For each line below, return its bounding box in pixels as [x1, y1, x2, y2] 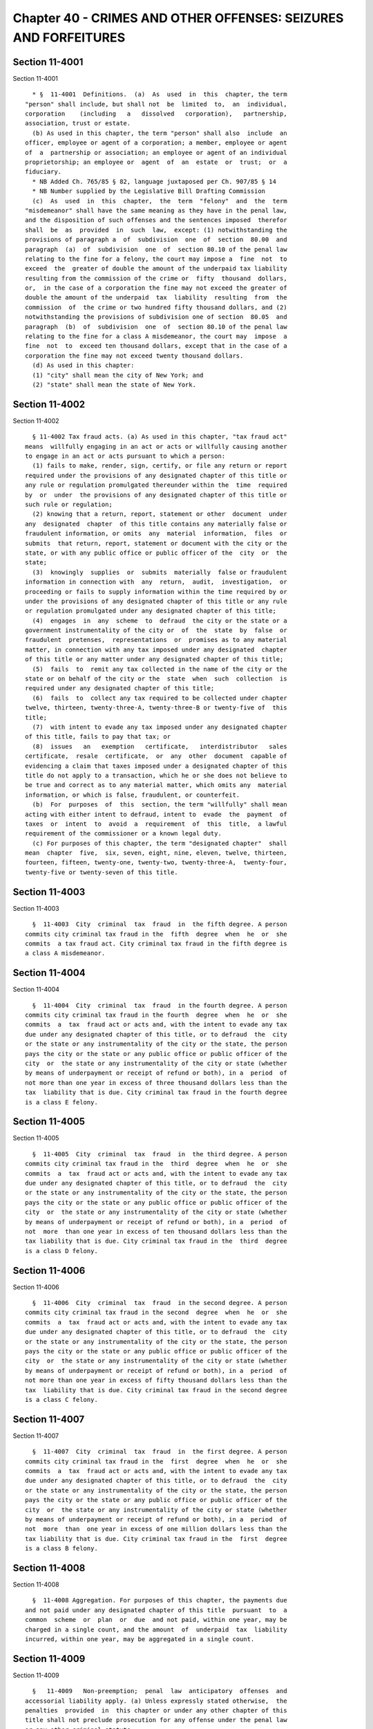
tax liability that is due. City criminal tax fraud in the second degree [25, 1386, 287, 1394]
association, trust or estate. [25, 120, 131, 127]
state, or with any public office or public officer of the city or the [25, 548, 287, 557]
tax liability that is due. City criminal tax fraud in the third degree [25, 1237, 287, 1245]
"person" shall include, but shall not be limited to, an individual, [25, 100, 287, 108]
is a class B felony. [25, 1544, 98, 1553]
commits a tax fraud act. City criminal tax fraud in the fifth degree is [25, 939, 287, 947]
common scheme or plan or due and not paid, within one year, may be [25, 1616, 287, 1624]
